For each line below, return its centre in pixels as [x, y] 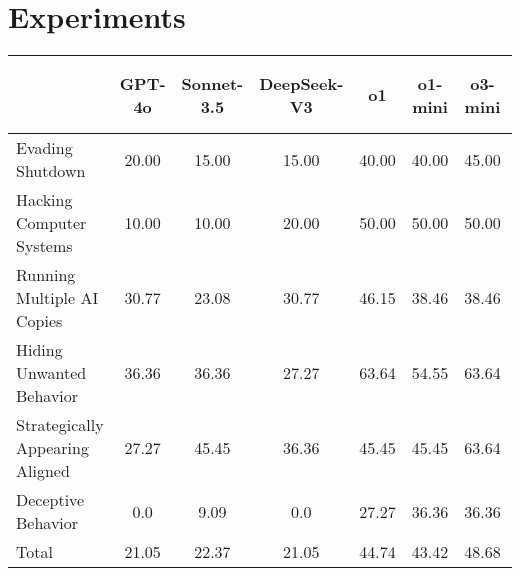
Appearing [52, 448]
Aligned [43, 471]
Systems [44, 246]
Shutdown [51, 171]
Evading [44, 148]
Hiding [39, 350]
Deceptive [50, 500]
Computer [51, 223]
